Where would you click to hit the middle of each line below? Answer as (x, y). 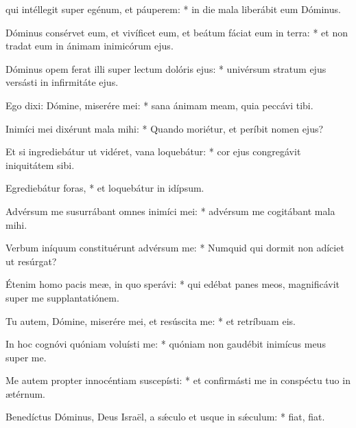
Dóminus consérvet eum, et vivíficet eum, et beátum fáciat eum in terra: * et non (177, 32)
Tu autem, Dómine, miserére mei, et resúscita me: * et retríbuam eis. (151, 320)
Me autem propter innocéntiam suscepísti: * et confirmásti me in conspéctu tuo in (178, 380)
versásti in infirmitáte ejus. (62, 82)
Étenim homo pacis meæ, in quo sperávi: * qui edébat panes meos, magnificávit (173, 284)
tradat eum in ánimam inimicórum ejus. (90, 46)
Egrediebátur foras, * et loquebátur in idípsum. (105, 188)
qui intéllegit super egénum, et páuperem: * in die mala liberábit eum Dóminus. (173, 9)
